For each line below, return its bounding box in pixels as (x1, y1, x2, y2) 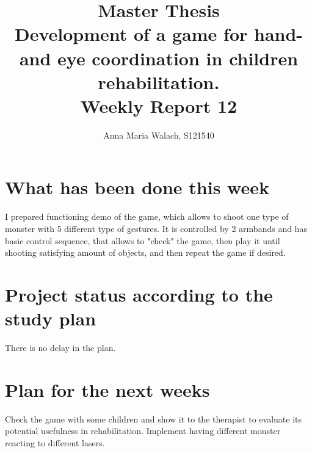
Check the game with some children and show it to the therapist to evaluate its (5, 412, 302, 425)
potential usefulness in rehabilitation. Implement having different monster (5, 424, 281, 437)
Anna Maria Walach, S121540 (103, 128, 214, 141)
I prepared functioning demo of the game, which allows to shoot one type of (5, 210, 289, 223)
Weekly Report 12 (80, 93, 238, 118)
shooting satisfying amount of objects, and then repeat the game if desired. (5, 246, 286, 259)
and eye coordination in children (19, 45, 299, 70)
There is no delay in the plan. (5, 341, 116, 354)
